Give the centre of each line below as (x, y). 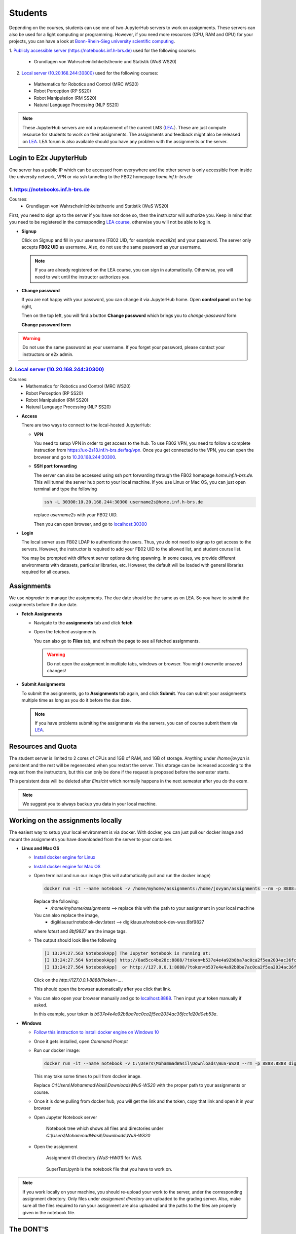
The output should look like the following (75, 940)
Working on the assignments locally (66, 821)
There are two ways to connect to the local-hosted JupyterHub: (86, 425)
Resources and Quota (43, 747)
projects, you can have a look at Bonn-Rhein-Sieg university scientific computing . (92, 41)
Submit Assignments (43, 684)
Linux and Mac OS (40, 848)
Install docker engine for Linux (65, 857)
